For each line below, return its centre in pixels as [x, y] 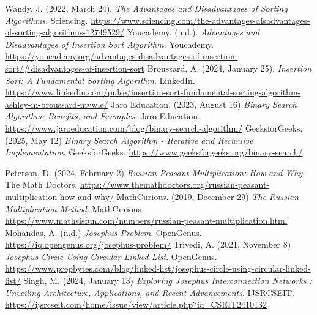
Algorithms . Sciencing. [47, 20]
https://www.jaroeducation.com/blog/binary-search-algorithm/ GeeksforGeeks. [154, 128]
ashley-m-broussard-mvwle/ [57, 104]
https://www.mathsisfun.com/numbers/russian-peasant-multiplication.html [146, 220]
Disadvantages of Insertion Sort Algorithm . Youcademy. [109, 44]
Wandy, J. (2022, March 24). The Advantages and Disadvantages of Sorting [146, 8]
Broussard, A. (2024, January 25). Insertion [229, 68]
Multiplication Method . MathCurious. [74, 208]
